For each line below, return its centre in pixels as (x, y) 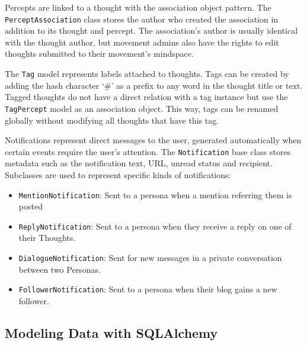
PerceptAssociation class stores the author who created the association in (142, 19)
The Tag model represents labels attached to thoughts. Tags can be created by (147, 74)
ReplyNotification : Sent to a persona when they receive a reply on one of (155, 226)
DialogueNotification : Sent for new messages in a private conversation (150, 258)
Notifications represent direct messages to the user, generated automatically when (153, 140)
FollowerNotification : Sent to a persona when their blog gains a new (148, 289)
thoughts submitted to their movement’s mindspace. (99, 54)
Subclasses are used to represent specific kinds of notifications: (118, 174)
